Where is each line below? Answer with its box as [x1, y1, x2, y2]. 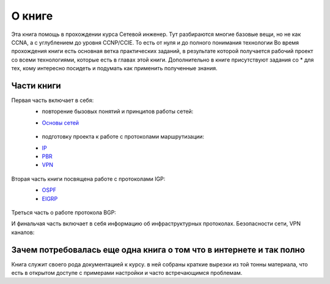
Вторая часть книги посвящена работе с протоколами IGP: [11, 175, 166, 183]
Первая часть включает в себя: [11, 96, 94, 104]
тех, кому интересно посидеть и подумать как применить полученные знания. [11, 65, 218, 72]
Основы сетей [42, 119, 79, 126]
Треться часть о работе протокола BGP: [11, 208, 116, 216]
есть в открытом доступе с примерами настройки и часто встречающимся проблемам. [11, 269, 243, 276]
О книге [11, 9, 53, 23]
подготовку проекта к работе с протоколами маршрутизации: [42, 133, 205, 140]
